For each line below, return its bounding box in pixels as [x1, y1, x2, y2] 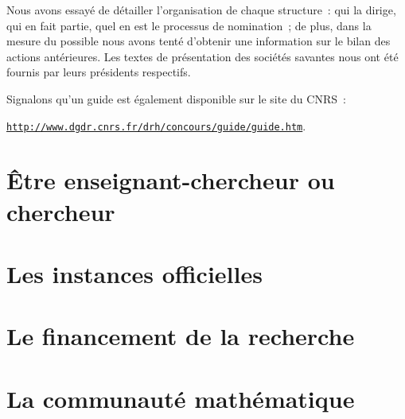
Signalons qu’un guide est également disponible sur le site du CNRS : [6, 90, 346, 107]
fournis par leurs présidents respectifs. [6, 64, 191, 80]
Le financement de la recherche [6, 320, 355, 352]
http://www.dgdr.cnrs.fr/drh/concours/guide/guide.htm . [6, 117, 306, 134]
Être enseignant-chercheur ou [6, 164, 335, 196]
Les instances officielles [6, 257, 263, 289]
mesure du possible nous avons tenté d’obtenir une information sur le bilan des [6, 33, 391, 49]
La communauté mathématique [6, 382, 355, 414]
